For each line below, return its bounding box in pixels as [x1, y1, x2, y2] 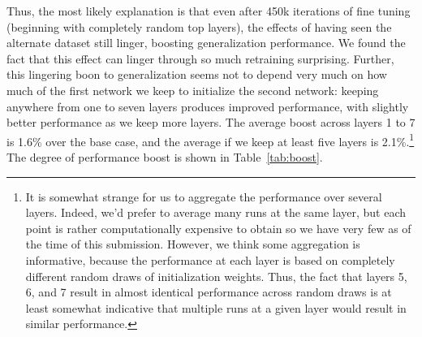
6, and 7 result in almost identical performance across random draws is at [25, 283, 392, 300]
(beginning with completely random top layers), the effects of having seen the [6, 18, 392, 35]
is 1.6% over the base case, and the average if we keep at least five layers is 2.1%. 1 [6, 130, 415, 149]
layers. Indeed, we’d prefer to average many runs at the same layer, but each [25, 204, 407, 221]
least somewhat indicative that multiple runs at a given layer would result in [25, 299, 407, 316]
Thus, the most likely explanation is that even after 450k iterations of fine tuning [6, 2, 411, 19]
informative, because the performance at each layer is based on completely [25, 251, 395, 268]
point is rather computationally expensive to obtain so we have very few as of [25, 219, 411, 236]
